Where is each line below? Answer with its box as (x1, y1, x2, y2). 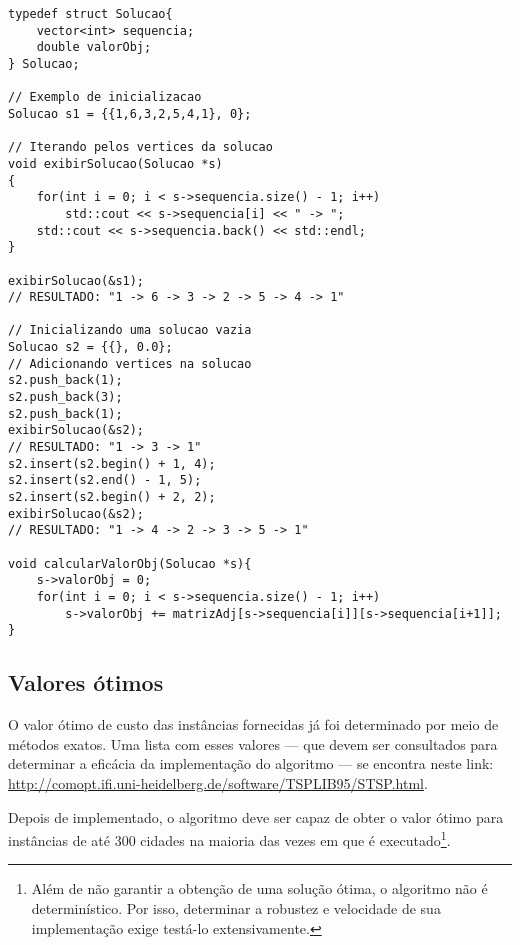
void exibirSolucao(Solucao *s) (8, 156, 223, 171)
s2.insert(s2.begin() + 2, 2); (8, 490, 216, 505)
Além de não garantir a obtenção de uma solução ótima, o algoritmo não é (31, 878, 488, 899)
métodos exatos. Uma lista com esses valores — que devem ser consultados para (8, 733, 498, 754)
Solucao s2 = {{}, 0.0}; (8, 340, 173, 355)
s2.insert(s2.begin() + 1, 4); (8, 456, 216, 471)
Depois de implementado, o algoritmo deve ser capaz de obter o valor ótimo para (8, 806, 504, 827)
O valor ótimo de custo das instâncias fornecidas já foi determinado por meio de (8, 714, 499, 735)
